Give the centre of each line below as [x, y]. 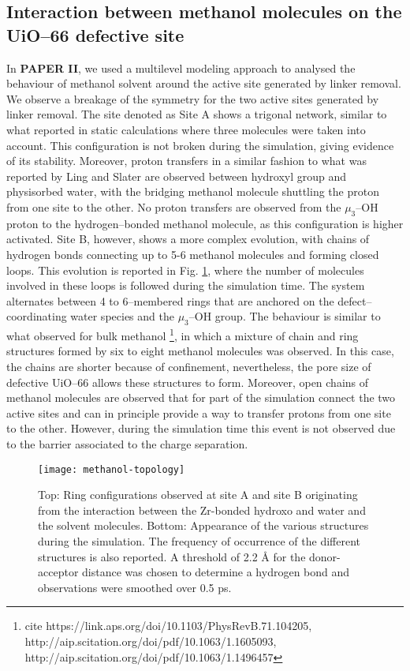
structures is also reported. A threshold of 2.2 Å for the [172, 556]
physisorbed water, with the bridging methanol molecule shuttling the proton [193, 191]
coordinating [37, 316]
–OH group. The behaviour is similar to [285, 316]
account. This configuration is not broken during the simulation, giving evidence [200, 145]
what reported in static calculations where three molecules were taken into [186, 129]
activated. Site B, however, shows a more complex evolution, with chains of [188, 239]
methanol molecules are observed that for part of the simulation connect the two [201, 397]
